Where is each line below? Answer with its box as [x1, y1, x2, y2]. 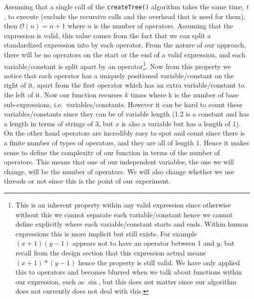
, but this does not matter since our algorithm [98, 276, 237, 286]
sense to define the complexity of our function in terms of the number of [4, 147, 220, 157]
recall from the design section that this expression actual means [15, 247, 206, 257]
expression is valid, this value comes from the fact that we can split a [4, 30, 211, 40]
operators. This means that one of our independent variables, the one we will [4, 157, 234, 167]
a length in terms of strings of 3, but [4, 118, 113, 128]
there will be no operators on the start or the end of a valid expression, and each [4, 49, 246, 60]
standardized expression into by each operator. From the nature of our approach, [4, 40, 246, 50]
